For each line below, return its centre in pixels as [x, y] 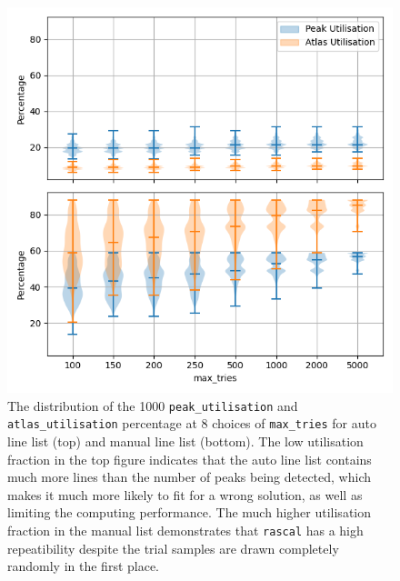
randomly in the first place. [84, 566]
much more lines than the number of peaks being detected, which [189, 477]
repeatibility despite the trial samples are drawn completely [173, 548]
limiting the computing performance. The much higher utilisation [190, 512]
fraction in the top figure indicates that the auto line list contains [190, 459]
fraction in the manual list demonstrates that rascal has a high [185, 530]
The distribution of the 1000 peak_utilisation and [153, 405]
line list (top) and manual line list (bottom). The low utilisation [185, 441]
